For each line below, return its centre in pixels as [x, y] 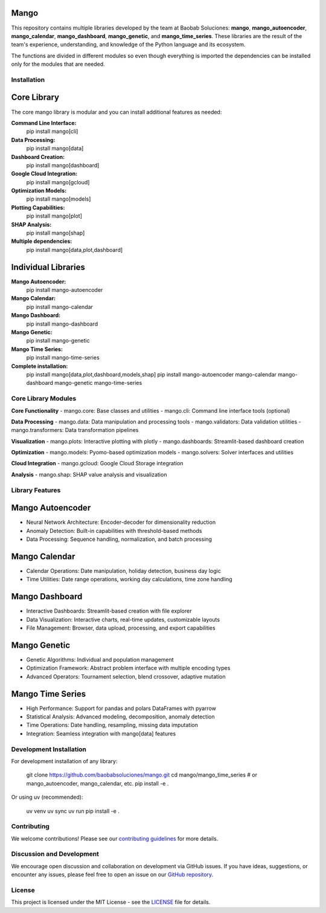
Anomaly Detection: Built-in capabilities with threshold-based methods [114, 531]
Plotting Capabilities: [38, 207]
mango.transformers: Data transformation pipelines [75, 430]
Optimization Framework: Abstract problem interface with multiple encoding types [128, 668]
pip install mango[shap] [56, 233]
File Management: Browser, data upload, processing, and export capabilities [121, 628]
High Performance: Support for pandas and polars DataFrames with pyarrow [121, 708]
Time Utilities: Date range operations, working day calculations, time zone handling [129, 579]
